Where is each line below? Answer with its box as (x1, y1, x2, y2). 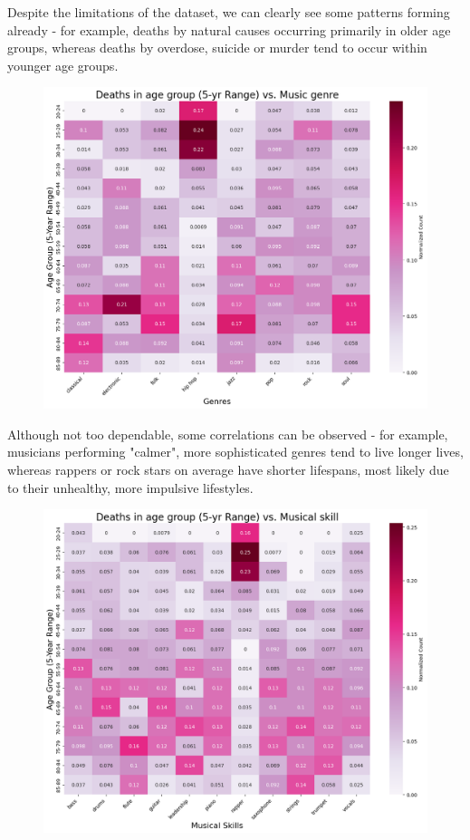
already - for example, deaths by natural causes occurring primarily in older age (7, 20, 451, 39)
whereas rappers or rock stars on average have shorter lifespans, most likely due (7, 460, 449, 478)
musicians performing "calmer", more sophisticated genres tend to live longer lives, (7, 442, 464, 461)
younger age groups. (7, 55, 119, 74)
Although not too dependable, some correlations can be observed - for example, (7, 424, 448, 443)
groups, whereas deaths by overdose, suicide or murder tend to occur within (7, 38, 427, 57)
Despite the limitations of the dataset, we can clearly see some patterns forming (7, 3, 450, 21)
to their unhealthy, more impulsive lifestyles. (7, 478, 254, 497)
